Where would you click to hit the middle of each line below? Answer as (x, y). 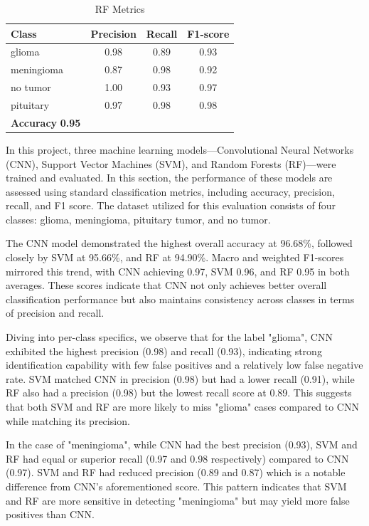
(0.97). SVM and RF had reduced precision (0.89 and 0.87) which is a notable (176, 472)
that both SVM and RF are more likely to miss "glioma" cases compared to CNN (182, 406)
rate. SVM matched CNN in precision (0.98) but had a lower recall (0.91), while (180, 378)
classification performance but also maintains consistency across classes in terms (180, 299)
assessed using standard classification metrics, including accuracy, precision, (170, 191)
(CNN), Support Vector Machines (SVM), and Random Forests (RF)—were (171, 163)
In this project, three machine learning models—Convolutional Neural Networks (180, 149)
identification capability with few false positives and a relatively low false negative (184, 365)
